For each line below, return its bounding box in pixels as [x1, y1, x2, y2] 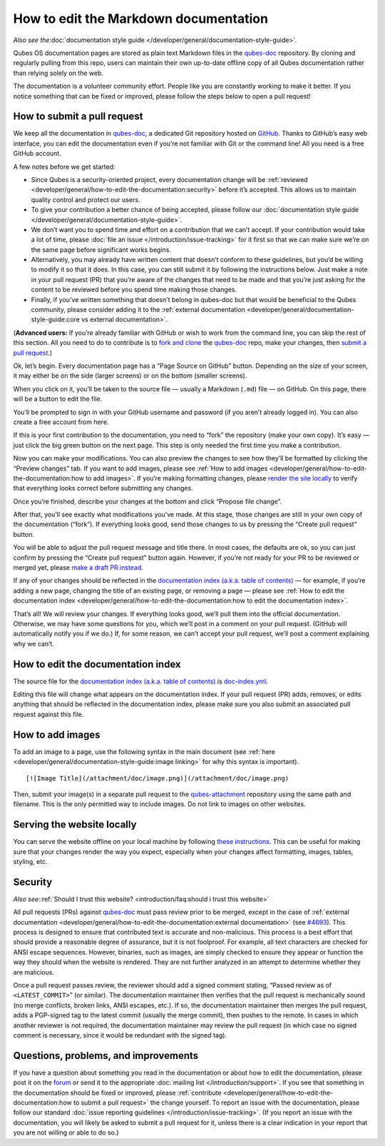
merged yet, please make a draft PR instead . [13, 563, 144, 572]
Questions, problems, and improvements [13, 1050, 199, 1062]
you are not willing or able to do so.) [13, 1128, 119, 1137]
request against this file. [13, 710, 84, 718]
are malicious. [13, 967, 55, 976]
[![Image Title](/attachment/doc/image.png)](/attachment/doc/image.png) [26, 774, 289, 782]
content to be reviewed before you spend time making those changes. [31, 286, 237, 294]
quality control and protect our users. [31, 195, 140, 203]
